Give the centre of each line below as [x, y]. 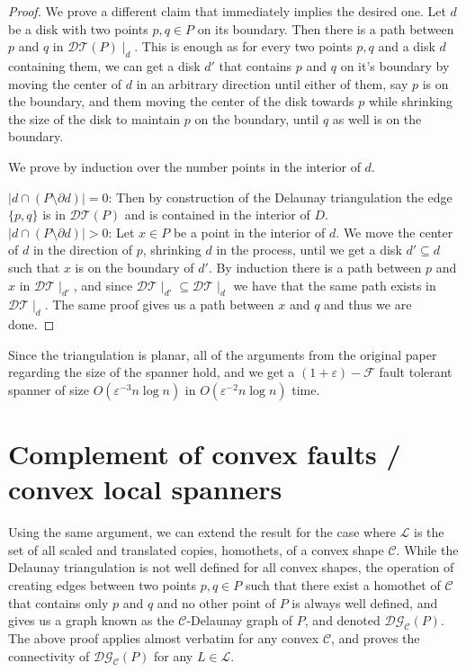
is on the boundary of [134, 267]
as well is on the [377, 118]
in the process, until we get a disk [309, 250]
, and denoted [342, 620]
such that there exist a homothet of [343, 584]
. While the [427, 549]
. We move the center [394, 232]
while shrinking [410, 101]
